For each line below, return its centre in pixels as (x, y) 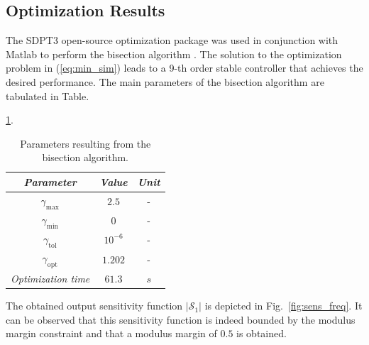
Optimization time (50, 278)
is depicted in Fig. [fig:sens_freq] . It (283, 306)
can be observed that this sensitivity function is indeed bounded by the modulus (181, 319)
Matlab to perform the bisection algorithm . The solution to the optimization (174, 54)
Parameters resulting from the (86, 143)
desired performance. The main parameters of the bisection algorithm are (165, 81)
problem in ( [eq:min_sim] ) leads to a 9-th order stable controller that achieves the (184, 68)
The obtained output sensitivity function (94, 306)
